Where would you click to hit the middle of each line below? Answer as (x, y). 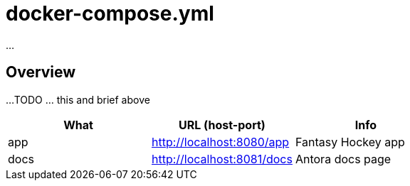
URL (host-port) (222, 125)
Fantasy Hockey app (350, 142)
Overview (41, 72)
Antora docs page (343, 159)
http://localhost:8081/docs (222, 159)
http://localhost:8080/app (220, 142)
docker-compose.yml (110, 13)
